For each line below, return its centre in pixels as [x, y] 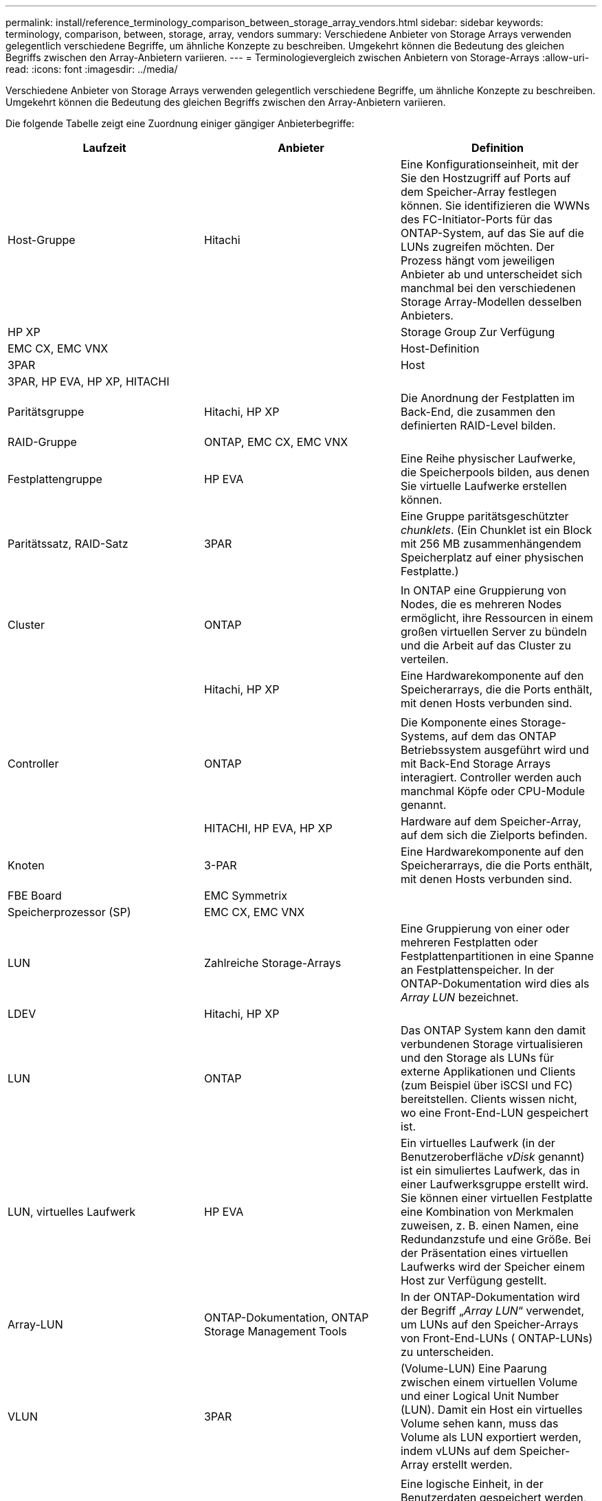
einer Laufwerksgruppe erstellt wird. [494, 1184]
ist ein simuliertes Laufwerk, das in [490, 1170]
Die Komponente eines [459, 722]
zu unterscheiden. [447, 1352]
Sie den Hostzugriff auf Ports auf [486, 178]
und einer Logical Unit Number [480, 1396]
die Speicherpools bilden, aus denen [495, 472]
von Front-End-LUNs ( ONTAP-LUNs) [497, 1338]
